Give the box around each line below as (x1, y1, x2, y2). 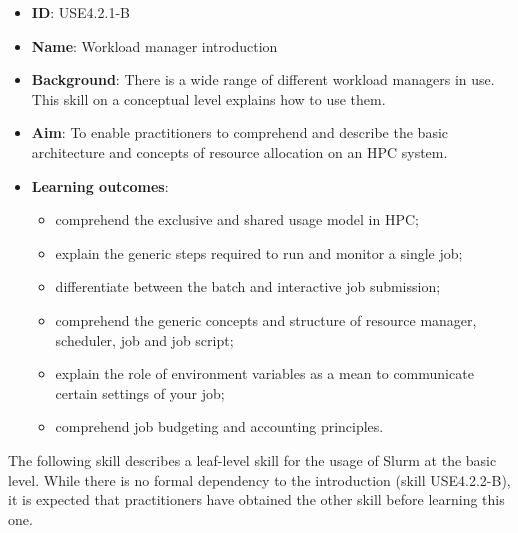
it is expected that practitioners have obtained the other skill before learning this (8, 489, 505, 510)
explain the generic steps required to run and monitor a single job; (55, 242, 463, 263)
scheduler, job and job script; (55, 329, 234, 350)
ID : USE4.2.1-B (31, 2, 130, 22)
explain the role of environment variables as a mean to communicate (55, 363, 474, 384)
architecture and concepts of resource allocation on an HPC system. (31, 141, 448, 162)
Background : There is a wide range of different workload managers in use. (31, 69, 495, 90)
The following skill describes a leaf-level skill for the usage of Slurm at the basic (8, 449, 497, 470)
